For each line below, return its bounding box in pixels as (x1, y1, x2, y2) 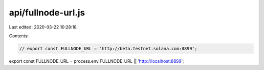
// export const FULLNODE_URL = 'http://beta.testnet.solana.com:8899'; (19, 46, 198, 51)
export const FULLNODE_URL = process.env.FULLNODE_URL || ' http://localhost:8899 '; (9, 58, 184, 64)
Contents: (9, 33, 29, 39)
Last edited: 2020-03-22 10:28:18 (9, 24, 77, 30)
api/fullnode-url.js (9, 7, 85, 18)
